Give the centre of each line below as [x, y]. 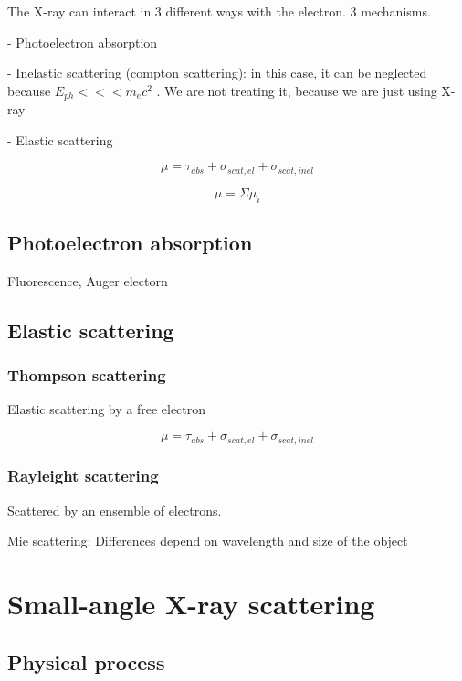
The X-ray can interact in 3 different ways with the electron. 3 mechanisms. [219, 11]
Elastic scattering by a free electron [107, 409]
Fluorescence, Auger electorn [88, 280]
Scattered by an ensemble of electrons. [115, 510]
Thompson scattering [87, 375]
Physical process [86, 661]
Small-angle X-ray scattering [191, 604]
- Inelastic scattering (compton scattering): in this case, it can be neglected [217, 73]
